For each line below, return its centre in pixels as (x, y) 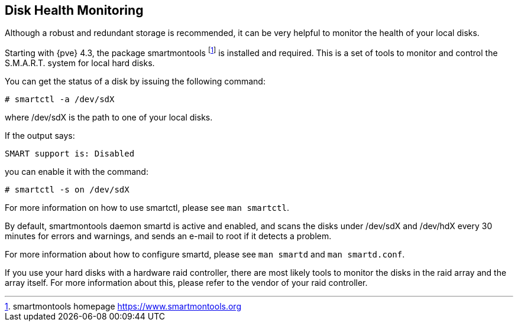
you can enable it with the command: (77, 172)
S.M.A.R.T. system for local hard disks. (80, 63)
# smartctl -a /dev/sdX (60, 100)
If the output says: (40, 136)
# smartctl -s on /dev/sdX (67, 190)
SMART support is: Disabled (70, 154)
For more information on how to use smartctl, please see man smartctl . (147, 208)
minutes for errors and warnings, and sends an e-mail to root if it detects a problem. (168, 236)
